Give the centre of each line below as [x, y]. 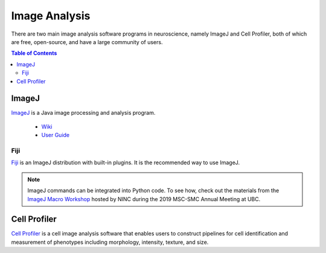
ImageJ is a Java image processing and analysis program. [83, 113]
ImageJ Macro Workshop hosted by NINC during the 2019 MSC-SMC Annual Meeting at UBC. [144, 199]
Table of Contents [34, 53]
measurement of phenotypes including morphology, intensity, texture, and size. [110, 242]
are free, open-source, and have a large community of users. [87, 42]
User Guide [56, 135]
